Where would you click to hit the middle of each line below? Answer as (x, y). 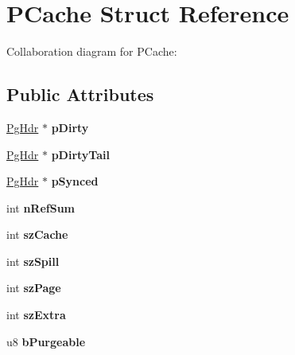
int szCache (37, 234)
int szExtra (36, 315)
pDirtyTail (80, 154)
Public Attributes (80, 94)
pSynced (75, 181)
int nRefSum (41, 207)
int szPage (34, 288)
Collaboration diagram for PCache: (92, 51)
